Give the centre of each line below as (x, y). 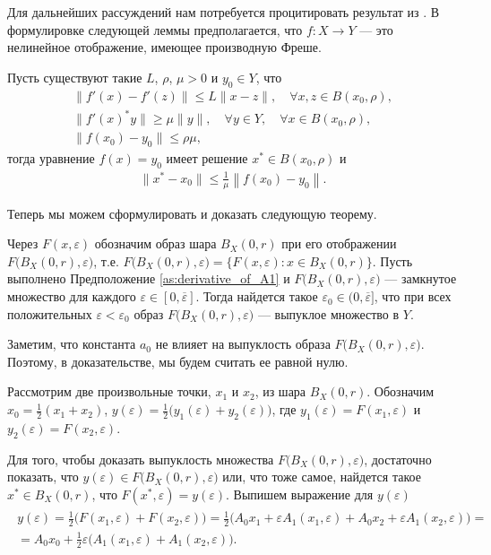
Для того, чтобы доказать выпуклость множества (141, 459)
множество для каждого (72, 296)
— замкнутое (421, 278)
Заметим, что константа (72, 344)
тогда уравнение (51, 157)
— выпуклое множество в (328, 313)
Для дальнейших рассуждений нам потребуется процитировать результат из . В (224, 12)
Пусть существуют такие (75, 77)
